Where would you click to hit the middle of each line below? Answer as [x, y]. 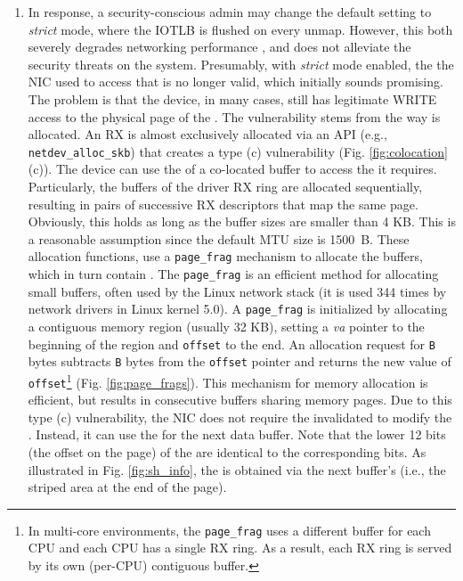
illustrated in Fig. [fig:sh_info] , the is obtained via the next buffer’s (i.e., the [237, 469]
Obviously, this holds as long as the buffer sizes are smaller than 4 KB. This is [242, 221]
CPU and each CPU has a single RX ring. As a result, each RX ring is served [240, 548]
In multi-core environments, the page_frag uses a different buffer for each [229, 530]
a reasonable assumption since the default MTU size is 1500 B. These [219, 238]
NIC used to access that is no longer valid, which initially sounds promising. [236, 82]
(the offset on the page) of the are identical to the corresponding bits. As [227, 451]
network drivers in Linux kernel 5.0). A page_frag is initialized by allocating [238, 309]
